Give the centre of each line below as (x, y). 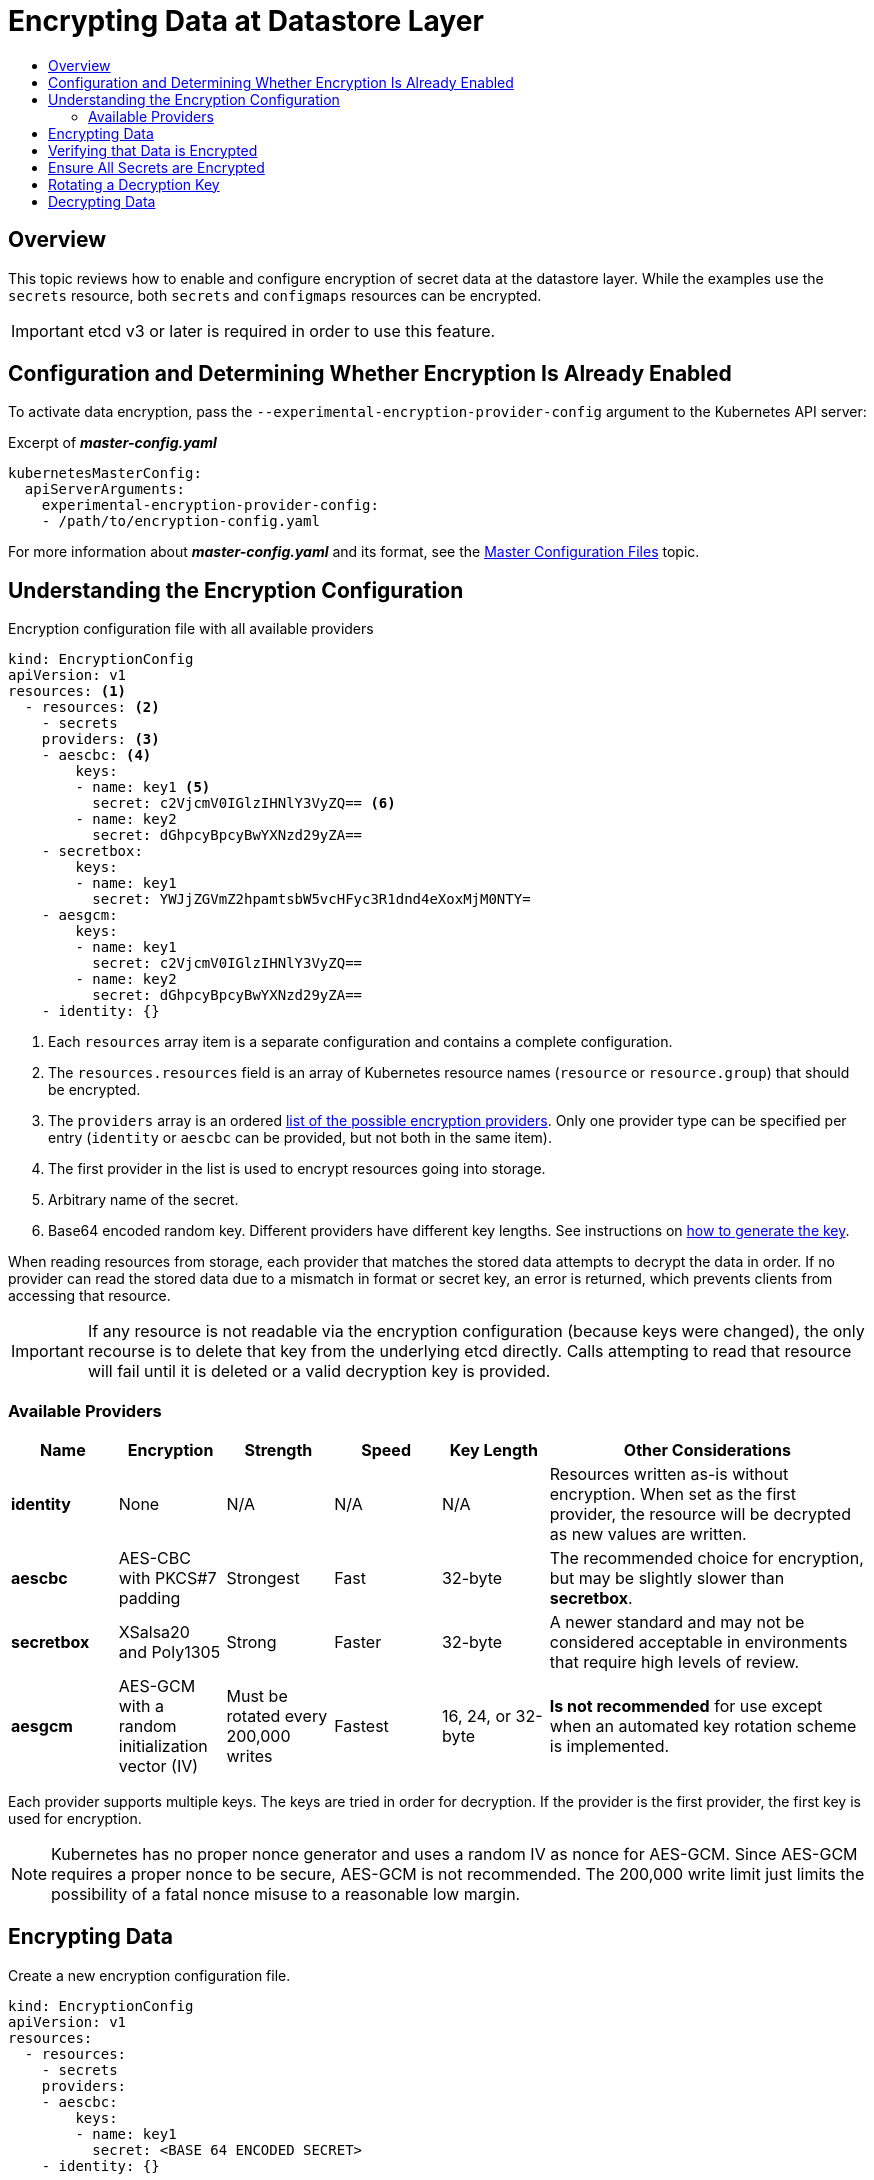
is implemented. (609, 1746)
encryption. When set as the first (672, 1494)
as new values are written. (648, 1534)
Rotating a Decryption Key (134, 184)
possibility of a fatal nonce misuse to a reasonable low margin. (286, 1894)
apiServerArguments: (105, 489)
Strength (278, 1450)
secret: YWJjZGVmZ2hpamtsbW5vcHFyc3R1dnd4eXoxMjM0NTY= (311, 899)
